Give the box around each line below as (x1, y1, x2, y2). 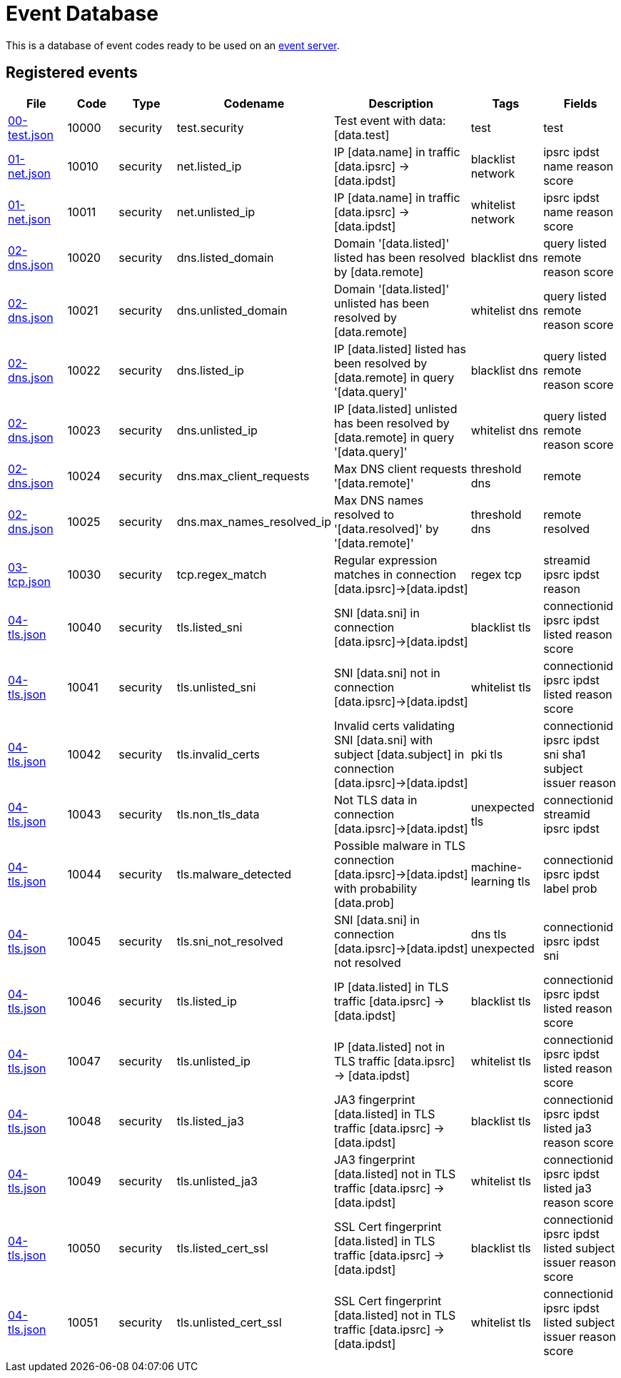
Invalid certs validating (334, 718, 455, 733)
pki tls (470, 746, 503, 761)
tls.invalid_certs (176, 746, 260, 761)
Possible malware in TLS (334, 838, 466, 853)
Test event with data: (334, 113, 446, 128)
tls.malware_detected (176, 866, 292, 881)
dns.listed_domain (176, 250, 274, 265)
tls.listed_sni (176, 619, 243, 634)
